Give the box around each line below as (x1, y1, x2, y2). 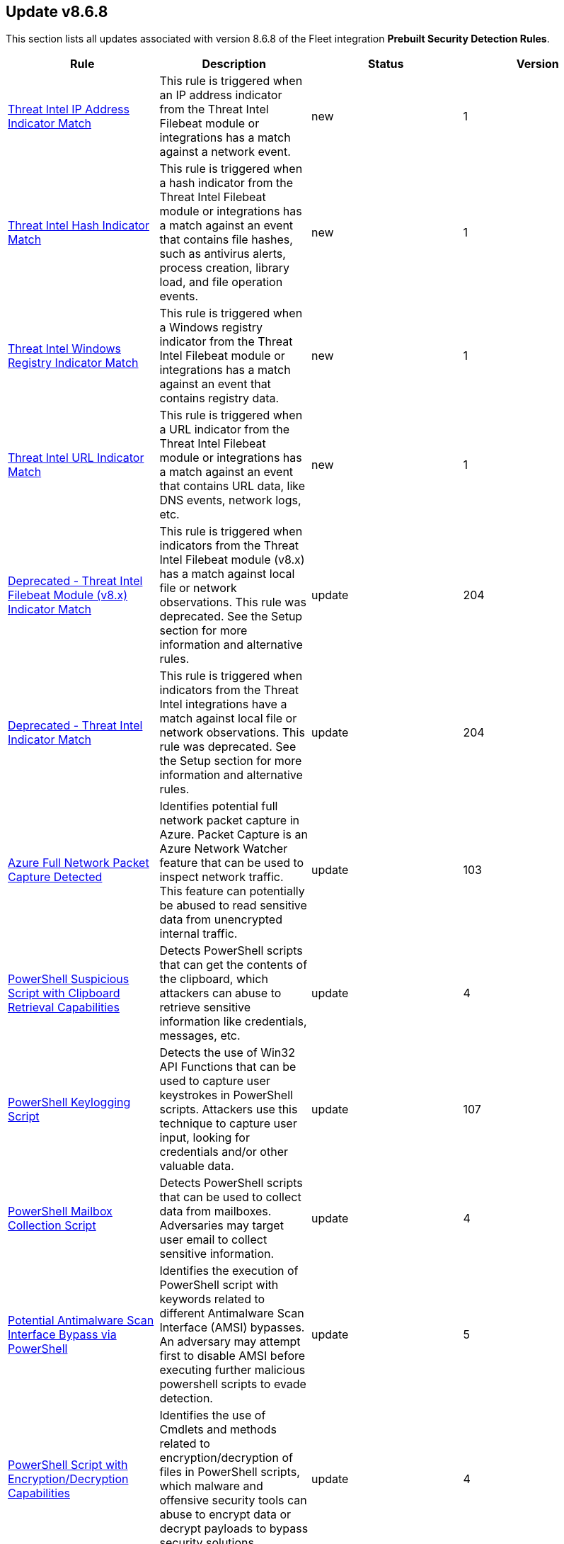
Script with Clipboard (8, 986, 120, 1001)
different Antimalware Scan (159, 1306, 304, 1321)
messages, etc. (159, 1028, 241, 1043)
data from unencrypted (159, 912, 282, 927)
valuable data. (159, 1159, 234, 1174)
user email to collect (159, 1232, 267, 1247)
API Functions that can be (159, 1060, 297, 1074)
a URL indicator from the (159, 422, 290, 437)
